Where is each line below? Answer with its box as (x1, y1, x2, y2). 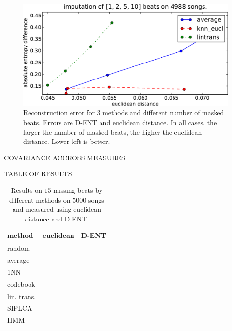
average (7, 254, 29, 265)
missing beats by (53, 185, 103, 195)
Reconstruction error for (23, 108, 95, 118)
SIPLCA (7, 303, 32, 313)
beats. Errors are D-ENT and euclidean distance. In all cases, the (23, 117, 217, 127)
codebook (7, 279, 35, 289)
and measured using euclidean (12, 204, 101, 214)
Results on (11, 185, 42, 195)
